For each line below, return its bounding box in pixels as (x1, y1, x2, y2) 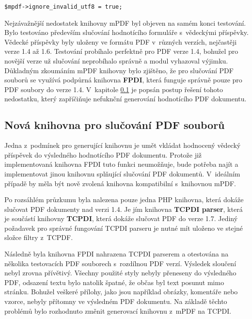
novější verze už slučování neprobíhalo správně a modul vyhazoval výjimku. (4, 55, 228, 65)
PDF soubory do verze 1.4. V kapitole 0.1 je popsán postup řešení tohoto (4, 84, 223, 94)
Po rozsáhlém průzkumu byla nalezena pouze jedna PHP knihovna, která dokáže (4, 194, 244, 205)
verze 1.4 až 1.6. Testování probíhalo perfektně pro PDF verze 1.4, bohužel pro (4, 46, 238, 56)
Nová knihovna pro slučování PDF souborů (4, 117, 225, 132)
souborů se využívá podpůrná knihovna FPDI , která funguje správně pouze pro (4, 75, 242, 85)
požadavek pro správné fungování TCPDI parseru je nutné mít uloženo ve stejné (4, 223, 243, 233)
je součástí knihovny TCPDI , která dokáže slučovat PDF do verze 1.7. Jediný (4, 213, 238, 223)
